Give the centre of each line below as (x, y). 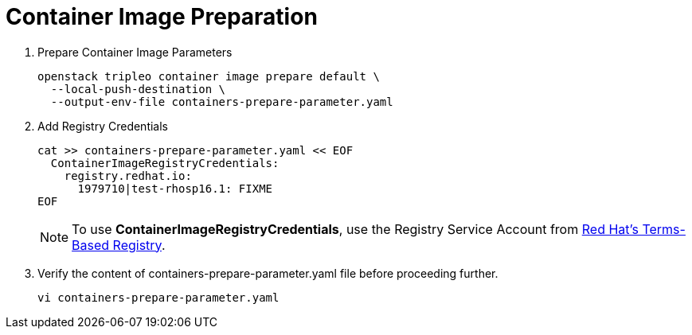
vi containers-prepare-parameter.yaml (158, 297)
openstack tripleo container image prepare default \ (209, 76)
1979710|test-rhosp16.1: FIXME (175, 188)
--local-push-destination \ (138, 89)
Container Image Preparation (162, 17)
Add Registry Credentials (103, 126)
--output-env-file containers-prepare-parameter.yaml (222, 101)
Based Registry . (119, 245)
